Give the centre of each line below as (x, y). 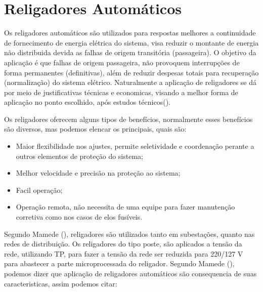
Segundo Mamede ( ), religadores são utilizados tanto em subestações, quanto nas (129, 234)
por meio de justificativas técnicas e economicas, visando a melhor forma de (121, 92)
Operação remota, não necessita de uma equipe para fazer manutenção (125, 207)
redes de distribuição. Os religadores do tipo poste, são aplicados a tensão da (123, 244)
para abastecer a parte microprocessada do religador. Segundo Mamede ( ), (119, 263)
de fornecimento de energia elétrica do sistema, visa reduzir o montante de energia (131, 42)
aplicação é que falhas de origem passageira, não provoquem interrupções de (122, 62)
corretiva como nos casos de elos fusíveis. (79, 217)
